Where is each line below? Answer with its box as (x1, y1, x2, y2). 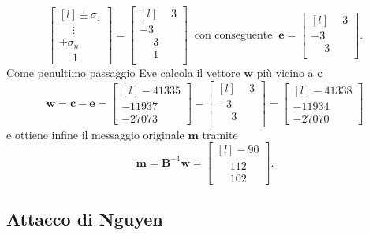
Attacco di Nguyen (6, 206, 163, 230)
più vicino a (256, 64, 314, 81)
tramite (202, 126, 238, 142)
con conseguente (194, 30, 273, 42)
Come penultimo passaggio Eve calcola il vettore (6, 64, 240, 81)
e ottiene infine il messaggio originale (6, 126, 184, 142)
